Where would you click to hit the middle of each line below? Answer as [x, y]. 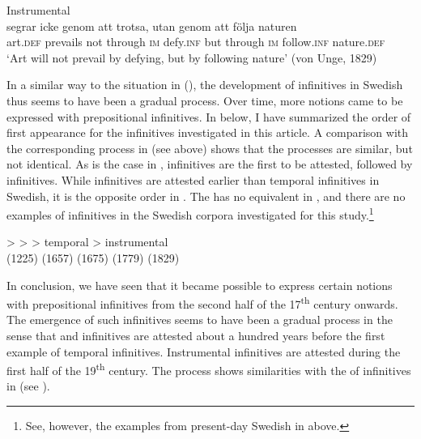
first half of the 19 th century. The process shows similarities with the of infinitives [209, 369]
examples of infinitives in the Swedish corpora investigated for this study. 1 [190, 213]
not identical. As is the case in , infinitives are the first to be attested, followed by [210, 164]
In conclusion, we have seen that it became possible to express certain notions [200, 285]
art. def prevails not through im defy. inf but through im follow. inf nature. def [196, 42]
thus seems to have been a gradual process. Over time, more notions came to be [205, 100]
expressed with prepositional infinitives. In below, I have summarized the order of [209, 116]
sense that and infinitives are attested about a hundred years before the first [196, 335]
